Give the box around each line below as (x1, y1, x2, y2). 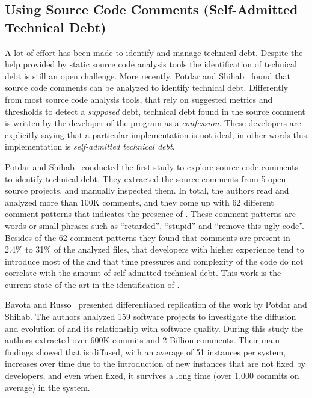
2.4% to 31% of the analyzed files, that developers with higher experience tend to (5, 243, 304, 256)
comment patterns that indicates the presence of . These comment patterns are (5, 207, 296, 220)
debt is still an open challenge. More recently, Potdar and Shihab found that (5, 69, 290, 82)
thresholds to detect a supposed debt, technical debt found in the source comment (5, 105, 305, 117)
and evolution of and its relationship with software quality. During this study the (5, 322, 304, 334)
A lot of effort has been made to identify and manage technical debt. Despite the (5, 46, 303, 58)
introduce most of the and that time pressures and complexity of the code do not (5, 254, 304, 267)
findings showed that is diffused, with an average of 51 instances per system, (5, 345, 286, 358)
